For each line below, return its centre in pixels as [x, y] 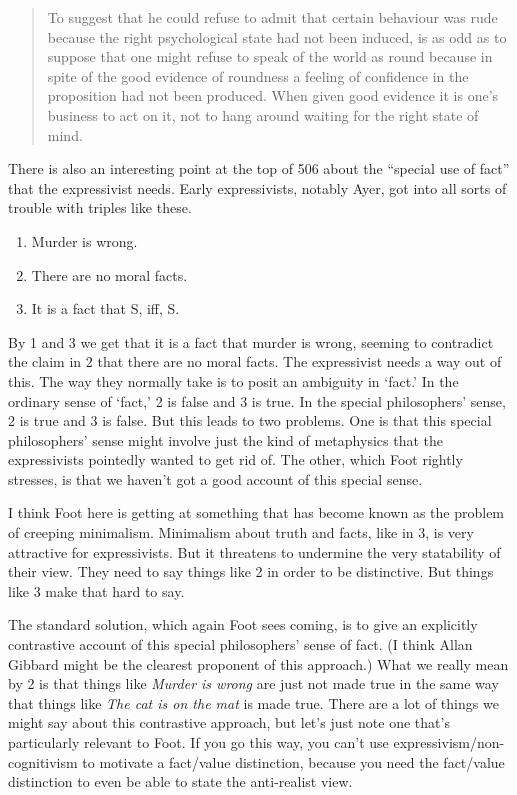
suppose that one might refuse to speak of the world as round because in [270, 56]
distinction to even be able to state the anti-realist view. [180, 781]
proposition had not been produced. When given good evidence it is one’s [273, 95]
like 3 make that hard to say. [96, 590]
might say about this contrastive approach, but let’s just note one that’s [229, 722]
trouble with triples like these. [100, 207]
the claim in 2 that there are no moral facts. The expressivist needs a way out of [255, 361]
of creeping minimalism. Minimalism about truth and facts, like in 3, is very [241, 532]
